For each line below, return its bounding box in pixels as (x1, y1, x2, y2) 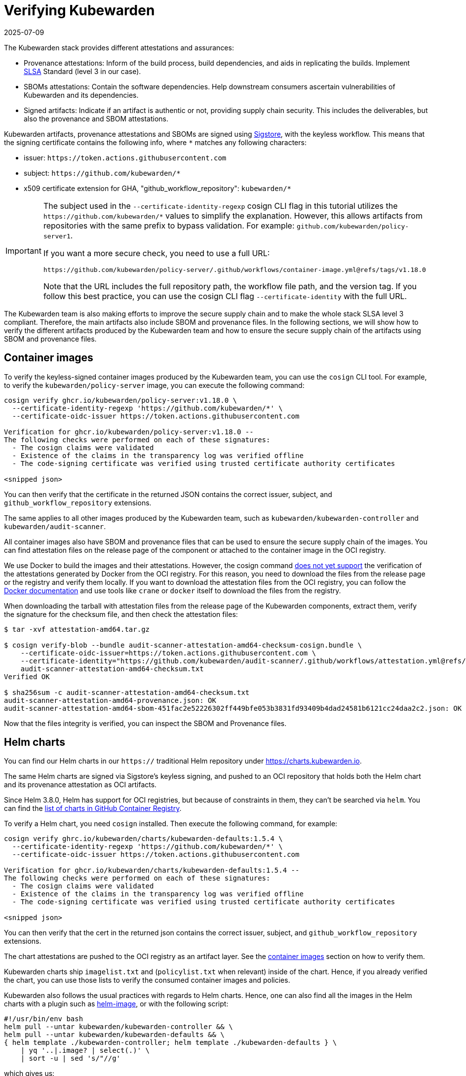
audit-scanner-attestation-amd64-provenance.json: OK (4, 696, 216, 704)
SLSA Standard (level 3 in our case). (24, 67, 141, 76)
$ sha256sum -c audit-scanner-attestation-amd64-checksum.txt (4, 688, 250, 696)
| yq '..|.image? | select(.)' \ (20, 1046, 150, 1055)
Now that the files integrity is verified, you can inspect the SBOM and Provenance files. (4, 719, 287, 728)
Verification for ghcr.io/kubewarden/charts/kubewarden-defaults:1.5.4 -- (4, 866, 300, 875)
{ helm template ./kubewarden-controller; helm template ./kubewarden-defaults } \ (4, 1038, 337, 1047)
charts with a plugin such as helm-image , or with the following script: (4, 999, 229, 1008)
